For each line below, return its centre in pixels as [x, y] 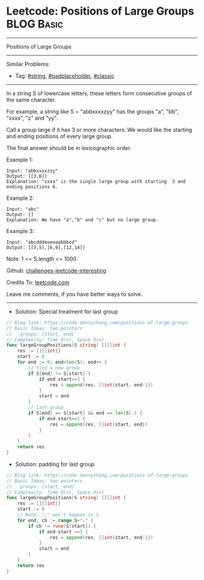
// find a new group [54, 368]
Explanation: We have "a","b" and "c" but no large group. [83, 220]
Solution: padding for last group [55, 464]
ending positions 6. [32, 186]
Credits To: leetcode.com [38, 282]
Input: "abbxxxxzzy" [32, 171]
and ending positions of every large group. [59, 136]
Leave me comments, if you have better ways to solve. [74, 294]
